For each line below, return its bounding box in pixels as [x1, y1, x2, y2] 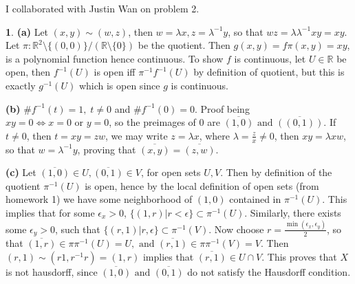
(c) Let [6, 165, 36, 179]
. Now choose [208, 221, 264, 236]
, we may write [105, 128, 168, 142]
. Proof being [194, 101, 250, 116]
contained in [229, 192, 281, 206]
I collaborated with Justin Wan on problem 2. [6, 1, 200, 15]
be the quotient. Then [138, 38, 230, 52]
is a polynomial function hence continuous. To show [6, 51, 224, 65]
